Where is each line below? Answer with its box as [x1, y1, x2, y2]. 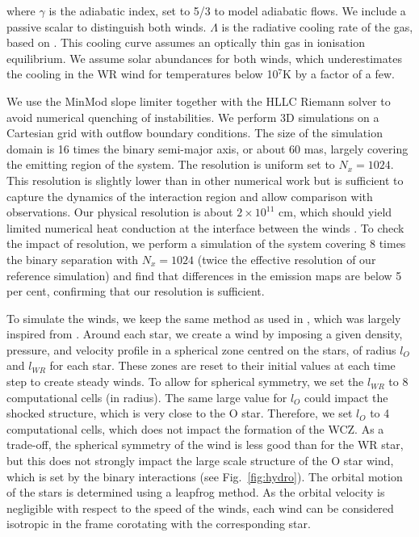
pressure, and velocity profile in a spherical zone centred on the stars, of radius [6, 341, 396, 358]
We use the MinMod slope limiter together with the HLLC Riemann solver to [6, 92, 391, 109]
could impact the [304, 388, 388, 405]
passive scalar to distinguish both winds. [6, 18, 207, 35]
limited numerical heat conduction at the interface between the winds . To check [6, 219, 404, 236]
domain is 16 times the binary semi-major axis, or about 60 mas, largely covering [6, 140, 409, 157]
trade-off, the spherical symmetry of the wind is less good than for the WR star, [6, 436, 404, 453]
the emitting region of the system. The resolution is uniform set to [6, 156, 335, 173]
